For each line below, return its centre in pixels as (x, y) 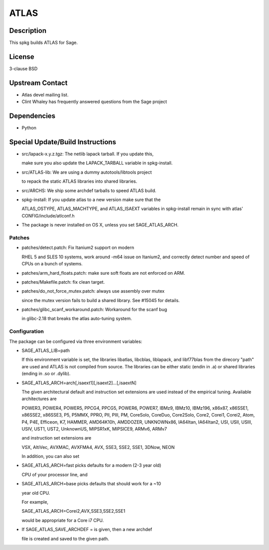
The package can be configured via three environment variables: (76, 341)
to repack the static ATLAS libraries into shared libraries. (79, 181)
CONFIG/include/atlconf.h (48, 216)
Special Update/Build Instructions (63, 142)
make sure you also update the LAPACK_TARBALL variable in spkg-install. (97, 163)
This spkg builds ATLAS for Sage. (44, 43)
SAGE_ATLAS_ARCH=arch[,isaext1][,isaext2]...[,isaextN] (79, 383)
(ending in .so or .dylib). (46, 374)
